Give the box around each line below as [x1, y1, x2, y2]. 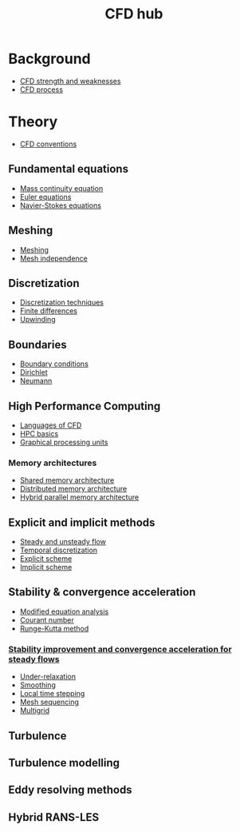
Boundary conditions [19, 359, 89, 368]
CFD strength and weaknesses [19, 76, 121, 86]
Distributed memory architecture [19, 484, 128, 494]
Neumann [19, 376, 53, 386]
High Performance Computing [8, 399, 161, 412]
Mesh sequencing [19, 697, 80, 707]
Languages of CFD [19, 420, 82, 430]
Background [8, 50, 91, 68]
